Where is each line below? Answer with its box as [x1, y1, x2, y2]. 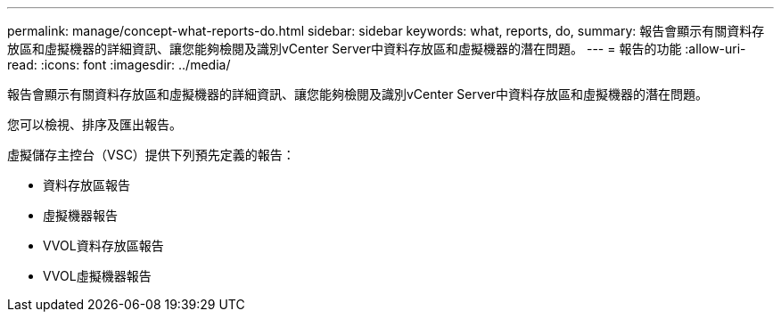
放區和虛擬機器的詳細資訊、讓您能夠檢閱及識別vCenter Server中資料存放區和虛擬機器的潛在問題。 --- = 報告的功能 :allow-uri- [7, 41, 746, 56]
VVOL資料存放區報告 [43, 238, 164, 253]
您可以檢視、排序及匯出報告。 [7, 117, 182, 132]
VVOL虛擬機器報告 [43, 268, 152, 283]
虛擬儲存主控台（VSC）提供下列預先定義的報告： [7, 147, 295, 162]
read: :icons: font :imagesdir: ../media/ [7, 57, 231, 72]
